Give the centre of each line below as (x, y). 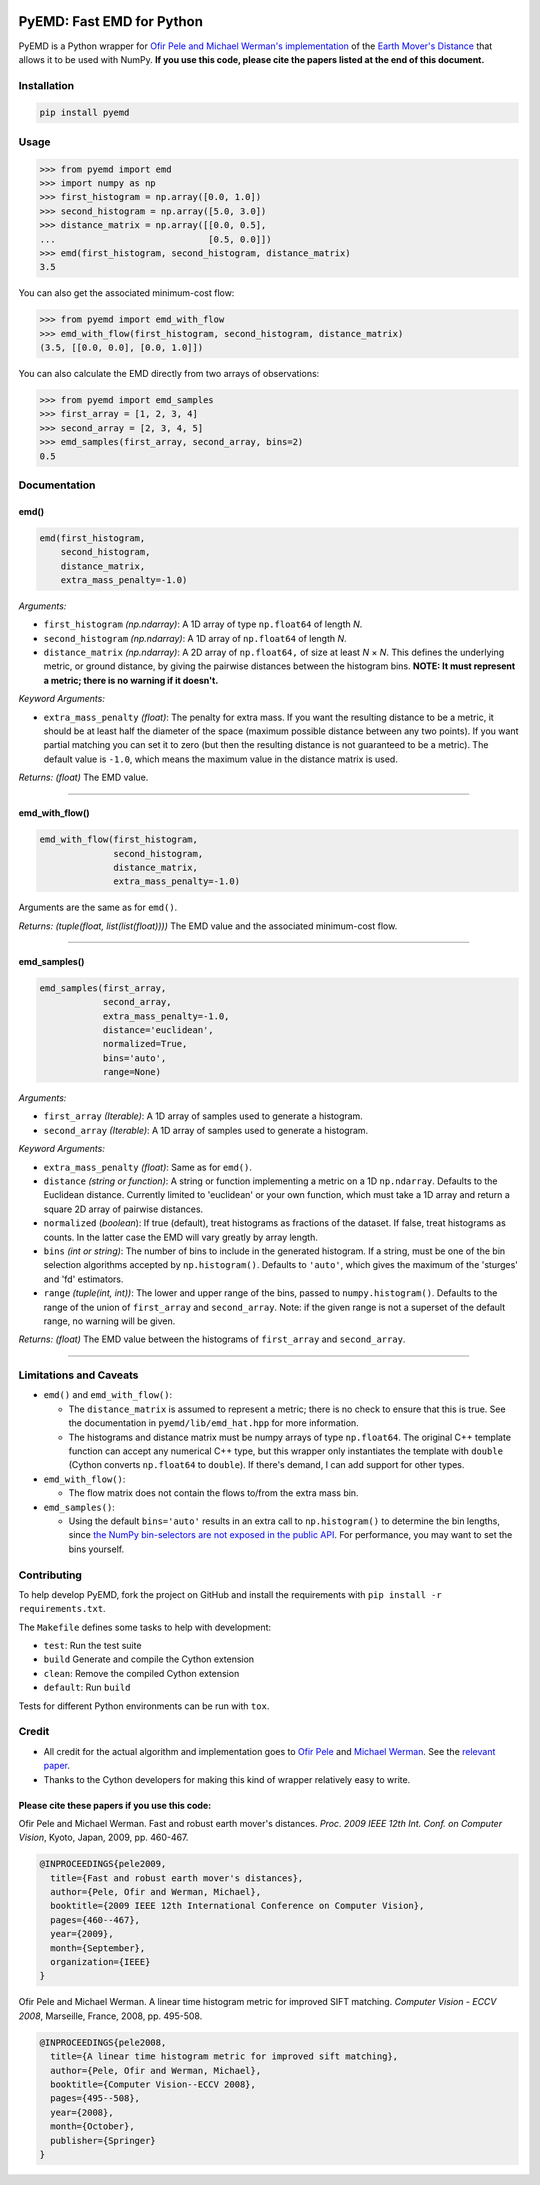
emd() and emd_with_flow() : (108, 1395)
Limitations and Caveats (78, 1375)
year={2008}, (82, 2112)
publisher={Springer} (103, 2140)
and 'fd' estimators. (83, 1279)
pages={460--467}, (95, 1919)
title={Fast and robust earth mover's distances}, (177, 1878)
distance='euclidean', (158, 1029)
